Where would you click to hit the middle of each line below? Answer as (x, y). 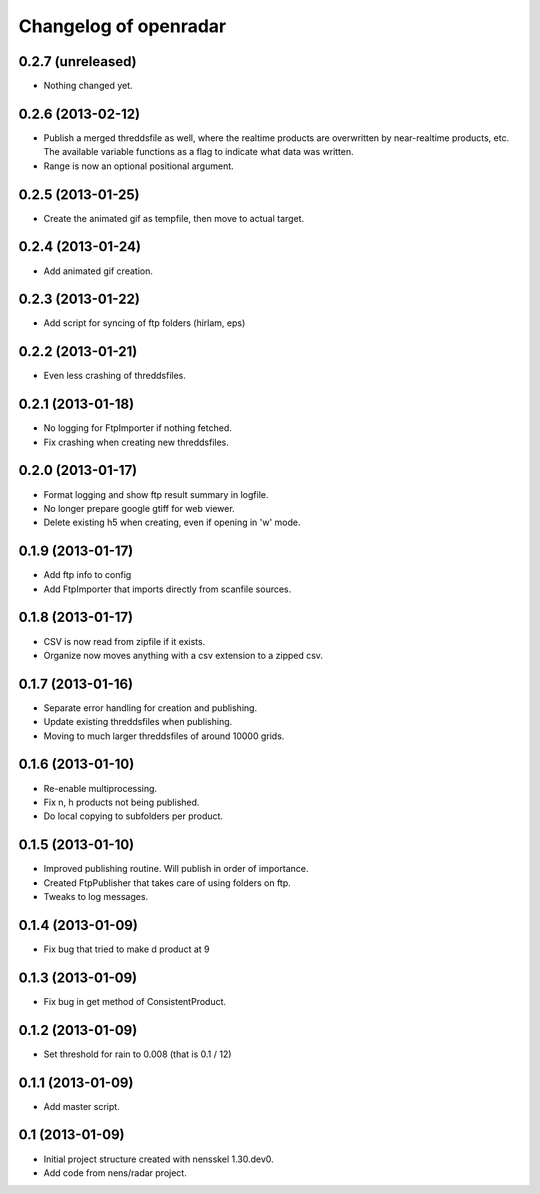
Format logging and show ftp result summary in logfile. (156, 494)
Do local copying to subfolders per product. (133, 816)
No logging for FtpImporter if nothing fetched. (137, 428)
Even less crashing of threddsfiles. (115, 376)
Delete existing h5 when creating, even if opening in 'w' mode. (172, 522)
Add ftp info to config (87, 575)
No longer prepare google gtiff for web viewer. (139, 508)
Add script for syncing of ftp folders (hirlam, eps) (144, 323)
